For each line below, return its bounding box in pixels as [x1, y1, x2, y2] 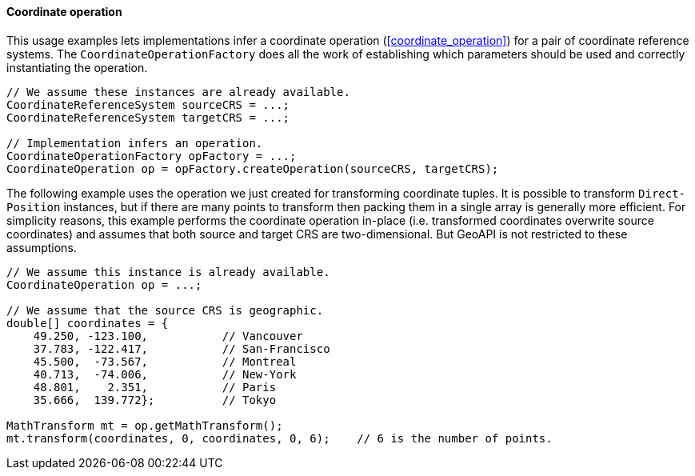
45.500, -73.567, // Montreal [33, 354, 297, 368]
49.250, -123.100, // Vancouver [33, 329, 303, 342]
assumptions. [6, 240, 77, 254]
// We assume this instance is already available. [6, 265, 330, 278]
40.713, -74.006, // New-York [33, 367, 297, 381]
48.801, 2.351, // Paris [33, 380, 277, 394]
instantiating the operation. [6, 60, 148, 74]
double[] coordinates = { [6, 316, 169, 330]
